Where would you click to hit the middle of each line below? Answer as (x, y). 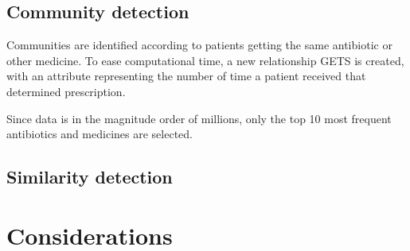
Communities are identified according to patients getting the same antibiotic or (199, 45)
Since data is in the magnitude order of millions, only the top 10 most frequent (199, 118)
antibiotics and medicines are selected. (100, 134)
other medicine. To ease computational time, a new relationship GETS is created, (205, 60)
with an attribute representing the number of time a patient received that (186, 76)
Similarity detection (90, 177)
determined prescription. (66, 91)
